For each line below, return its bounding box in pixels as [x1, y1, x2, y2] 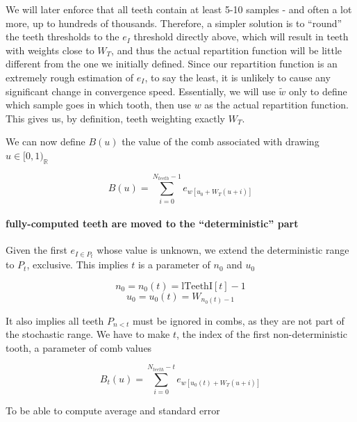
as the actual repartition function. [204, 97, 349, 112]
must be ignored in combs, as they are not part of [133, 313, 344, 327]
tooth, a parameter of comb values [6, 340, 152, 355]
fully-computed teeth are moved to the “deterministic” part [6, 216, 299, 231]
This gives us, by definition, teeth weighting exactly [6, 111, 226, 125]
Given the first [6, 243, 67, 257]
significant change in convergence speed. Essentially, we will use [6, 83, 276, 98]
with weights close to [6, 42, 94, 57]
